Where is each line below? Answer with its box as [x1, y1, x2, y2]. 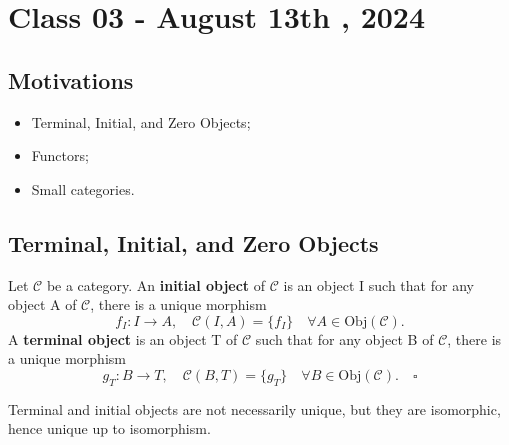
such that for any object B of [255, 328, 434, 349]
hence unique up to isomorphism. [8, 418, 211, 439]
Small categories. [31, 178, 135, 199]
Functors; [31, 145, 89, 166]
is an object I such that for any [283, 274, 474, 295]
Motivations [8, 64, 134, 95]
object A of [8, 294, 77, 315]
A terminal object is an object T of [8, 328, 238, 349]
